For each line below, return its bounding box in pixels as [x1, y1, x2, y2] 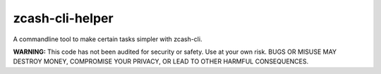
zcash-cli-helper [13, 10, 114, 26]
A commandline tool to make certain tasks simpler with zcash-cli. [13, 35, 202, 43]
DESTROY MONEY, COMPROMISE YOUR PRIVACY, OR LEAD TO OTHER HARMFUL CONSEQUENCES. [13, 57, 309, 66]
